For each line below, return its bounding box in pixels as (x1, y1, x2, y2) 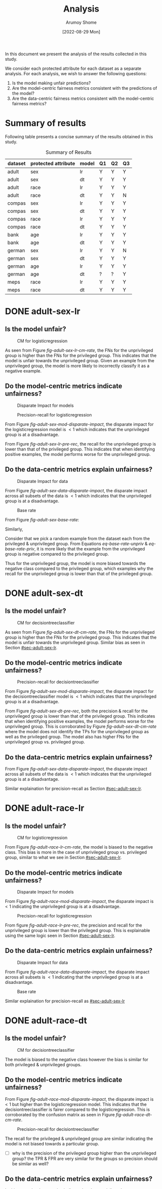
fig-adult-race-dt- (116, 1111, 152, 1117)
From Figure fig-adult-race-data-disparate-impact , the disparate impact (5, 969, 150, 975)
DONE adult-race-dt (5, 1015, 87, 1026)
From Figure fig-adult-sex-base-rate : (5, 516, 79, 522)
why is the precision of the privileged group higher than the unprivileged (12, 1150, 156, 1156)
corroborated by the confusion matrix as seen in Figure (5, 1111, 115, 1117)
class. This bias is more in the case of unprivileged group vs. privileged (5, 850, 147, 855)
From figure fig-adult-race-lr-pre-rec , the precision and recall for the (5, 922, 142, 928)
